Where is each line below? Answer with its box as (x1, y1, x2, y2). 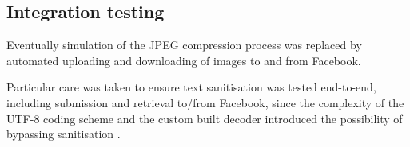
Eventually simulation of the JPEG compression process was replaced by (6, 37, 362, 53)
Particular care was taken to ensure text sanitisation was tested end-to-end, (6, 79, 376, 95)
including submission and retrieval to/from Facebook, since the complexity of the (6, 94, 404, 110)
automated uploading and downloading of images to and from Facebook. (6, 52, 361, 68)
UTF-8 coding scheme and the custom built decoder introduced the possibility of (6, 110, 403, 126)
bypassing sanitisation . (6, 126, 121, 142)
